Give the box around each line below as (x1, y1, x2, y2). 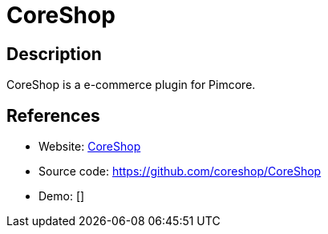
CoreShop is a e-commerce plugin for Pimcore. (6, 78, 256, 92)
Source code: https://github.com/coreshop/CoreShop (38, 164, 322, 179)
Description (6, 43, 102, 64)
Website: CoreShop (38, 139, 141, 154)
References (6, 105, 100, 126)
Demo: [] (38, 189, 85, 204)
